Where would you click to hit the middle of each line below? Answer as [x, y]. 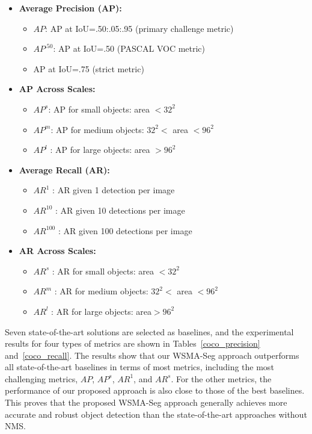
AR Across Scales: [57, 251]
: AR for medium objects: [101, 291]
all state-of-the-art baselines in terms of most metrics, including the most [139, 367]
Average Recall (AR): [64, 169]
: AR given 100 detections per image [125, 230]
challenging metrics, [41, 378]
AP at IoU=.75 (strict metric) [89, 68]
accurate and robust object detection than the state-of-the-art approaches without [156, 414]
